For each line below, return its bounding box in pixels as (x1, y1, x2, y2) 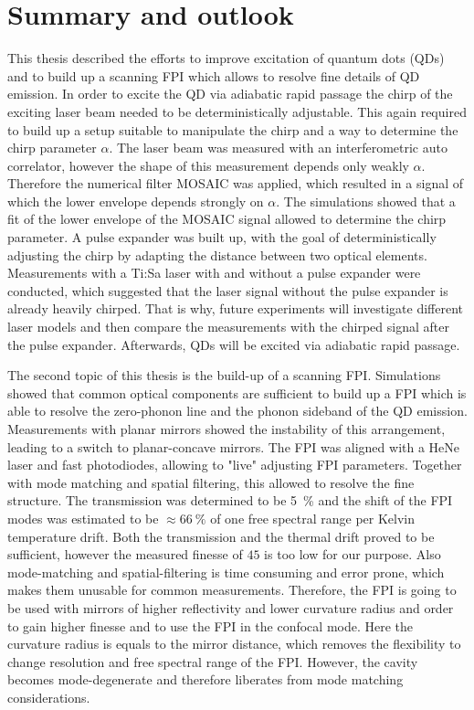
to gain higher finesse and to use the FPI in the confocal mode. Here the (7, 616, 414, 635)
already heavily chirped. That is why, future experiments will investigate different (7, 299, 463, 318)
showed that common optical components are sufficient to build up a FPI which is (7, 383, 467, 402)
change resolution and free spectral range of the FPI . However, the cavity (7, 652, 418, 671)
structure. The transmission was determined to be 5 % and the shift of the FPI (7, 491, 453, 510)
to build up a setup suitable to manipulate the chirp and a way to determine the (7, 120, 458, 139)
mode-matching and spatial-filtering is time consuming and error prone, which (7, 562, 445, 581)
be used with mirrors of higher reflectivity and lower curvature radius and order (7, 598, 454, 617)
